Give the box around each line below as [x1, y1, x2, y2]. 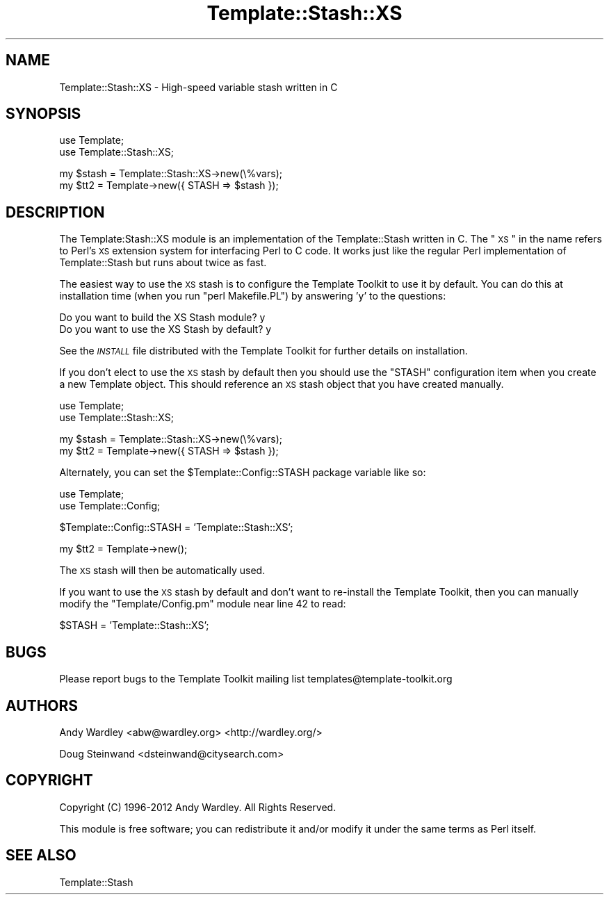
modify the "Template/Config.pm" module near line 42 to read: [59, 598, 346, 610]
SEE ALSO [6, 846, 76, 865]
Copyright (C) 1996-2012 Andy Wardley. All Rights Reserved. [59, 801, 336, 813]
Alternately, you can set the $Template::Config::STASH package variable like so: [59, 466, 426, 479]
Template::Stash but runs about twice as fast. [59, 256, 267, 269]
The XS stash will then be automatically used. [59, 564, 266, 577]
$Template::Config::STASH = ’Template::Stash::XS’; [59, 521, 293, 534]
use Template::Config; [59, 500, 161, 512]
